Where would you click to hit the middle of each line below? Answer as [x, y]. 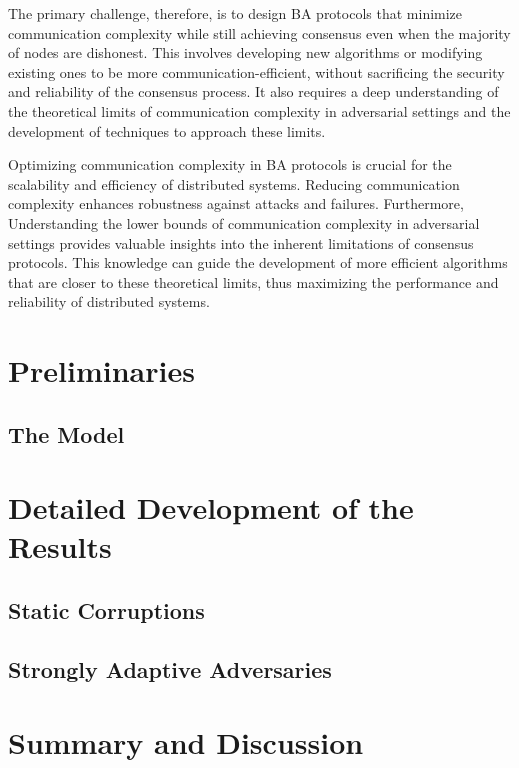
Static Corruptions [106, 610]
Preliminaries [101, 370]
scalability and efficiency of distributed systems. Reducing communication [234, 183]
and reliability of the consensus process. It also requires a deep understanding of [253, 91]
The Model [66, 433]
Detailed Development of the [211, 507]
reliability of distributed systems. [109, 301]
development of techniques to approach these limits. [167, 130]
